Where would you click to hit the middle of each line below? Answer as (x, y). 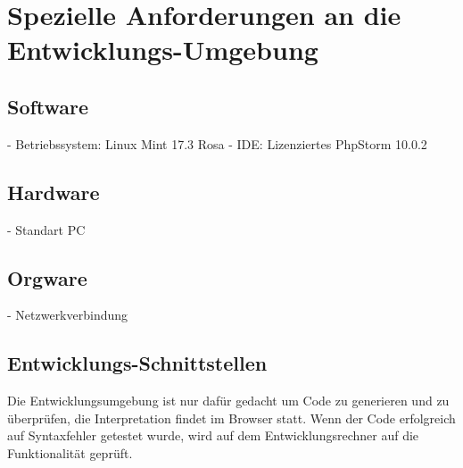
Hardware (54, 192)
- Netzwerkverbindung (68, 315)
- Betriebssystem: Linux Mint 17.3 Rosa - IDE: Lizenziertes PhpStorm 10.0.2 (217, 143)
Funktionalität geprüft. (70, 452)
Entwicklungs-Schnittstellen (137, 363)
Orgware (47, 277)
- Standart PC (46, 229)
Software (48, 106)
